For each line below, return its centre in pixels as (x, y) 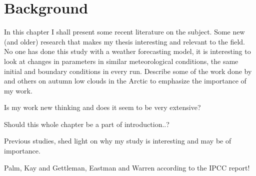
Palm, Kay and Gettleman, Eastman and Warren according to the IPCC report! (127, 167)
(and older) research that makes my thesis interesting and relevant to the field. (124, 41)
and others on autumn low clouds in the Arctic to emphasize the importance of (125, 81)
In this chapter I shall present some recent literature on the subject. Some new (124, 32)
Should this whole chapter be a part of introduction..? (87, 124)
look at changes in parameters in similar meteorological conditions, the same (121, 61)
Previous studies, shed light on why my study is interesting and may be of (118, 141)
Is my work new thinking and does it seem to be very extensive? (102, 107)
